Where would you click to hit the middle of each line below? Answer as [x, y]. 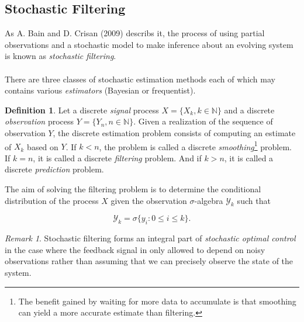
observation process [39, 121]
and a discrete [249, 110]
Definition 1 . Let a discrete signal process [82, 110]
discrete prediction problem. [54, 169]
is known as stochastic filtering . [61, 56]
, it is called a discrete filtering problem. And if [117, 157]
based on [43, 146]
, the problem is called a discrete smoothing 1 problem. [195, 146]
